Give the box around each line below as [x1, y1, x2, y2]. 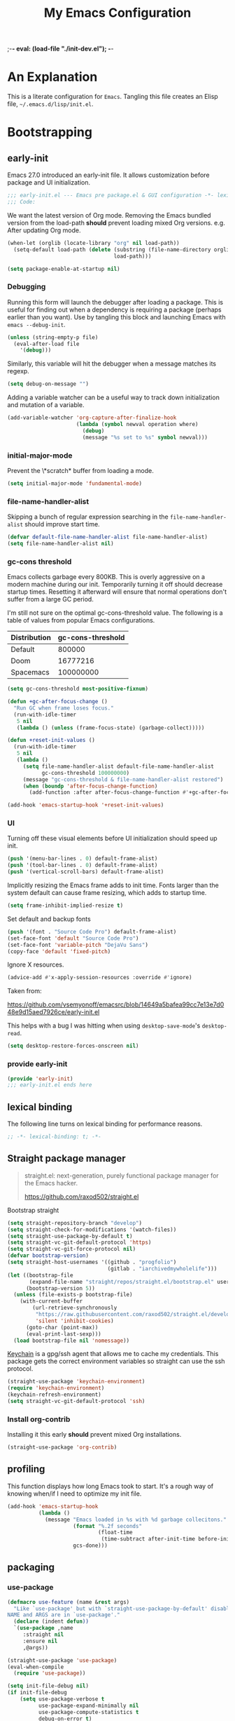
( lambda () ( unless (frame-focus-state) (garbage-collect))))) [16, 724, 205, 731]
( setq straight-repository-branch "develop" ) [7, 1219, 142, 1226]
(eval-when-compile [7, 1663, 64, 1670]
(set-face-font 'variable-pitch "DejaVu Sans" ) [7, 941, 149, 948]
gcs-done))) [73, 1542, 108, 1549]
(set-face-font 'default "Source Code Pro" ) [7, 935, 139, 942]
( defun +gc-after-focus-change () [7, 698, 108, 705]
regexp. [7, 367, 29, 376]
